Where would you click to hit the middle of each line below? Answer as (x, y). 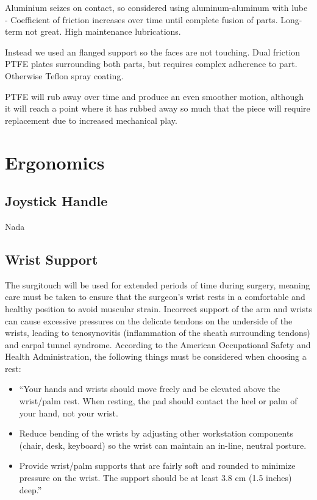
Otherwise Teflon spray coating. (64, 75)
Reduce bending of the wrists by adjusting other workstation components (156, 433)
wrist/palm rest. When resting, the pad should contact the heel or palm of (158, 401)
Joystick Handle (56, 201)
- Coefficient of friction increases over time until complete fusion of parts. (141, 19)
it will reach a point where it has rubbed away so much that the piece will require (158, 108)
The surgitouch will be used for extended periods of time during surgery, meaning (158, 284)
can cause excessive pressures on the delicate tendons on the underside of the (149, 320)
